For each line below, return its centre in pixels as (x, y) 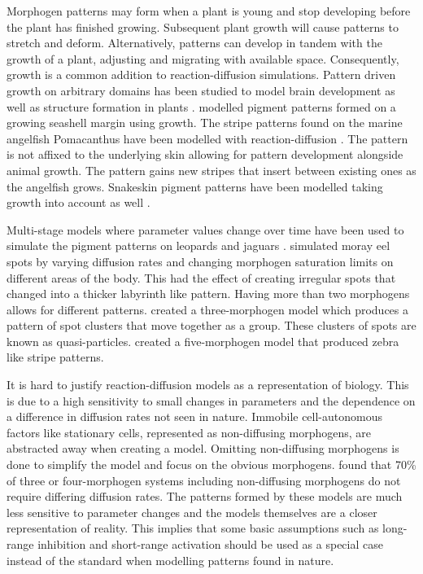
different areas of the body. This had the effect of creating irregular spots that (201, 277)
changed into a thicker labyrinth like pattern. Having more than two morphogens (208, 294)
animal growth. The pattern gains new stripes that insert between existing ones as (211, 170)
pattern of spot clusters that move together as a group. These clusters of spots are (211, 325)
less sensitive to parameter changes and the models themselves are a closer (192, 512)
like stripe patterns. (55, 357)
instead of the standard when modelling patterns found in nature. (170, 560)
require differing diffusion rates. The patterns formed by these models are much (205, 496)
